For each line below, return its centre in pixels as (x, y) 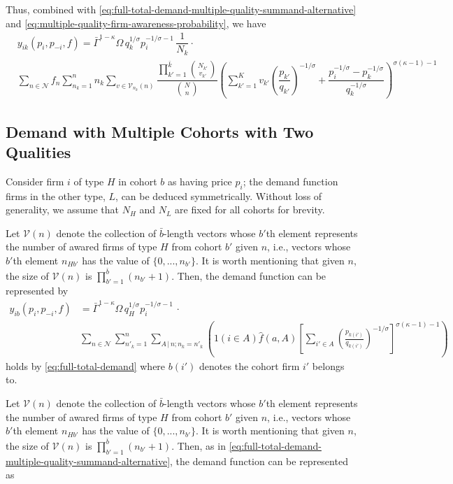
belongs (328, 365)
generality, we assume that (62, 209)
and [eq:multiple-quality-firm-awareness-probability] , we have (136, 23)
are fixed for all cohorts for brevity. (250, 209)
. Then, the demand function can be (249, 275)
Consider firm (35, 181)
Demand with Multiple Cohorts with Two (160, 131)
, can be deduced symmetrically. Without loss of (219, 195)
